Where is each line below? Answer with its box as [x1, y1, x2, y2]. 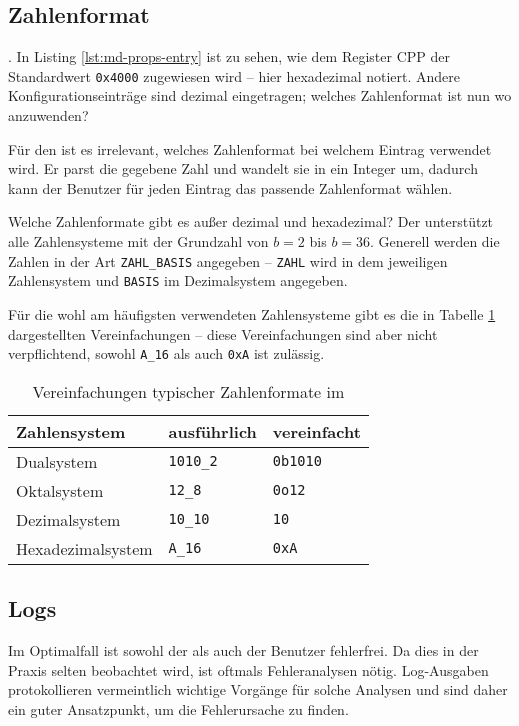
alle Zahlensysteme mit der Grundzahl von [8, 231, 269, 252]
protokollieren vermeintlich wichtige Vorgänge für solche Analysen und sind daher [8, 679, 508, 700]
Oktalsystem [16, 478, 104, 502]
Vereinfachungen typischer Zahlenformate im [32, 379, 345, 403]
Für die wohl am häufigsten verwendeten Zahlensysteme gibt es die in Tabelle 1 [8, 303, 496, 324]
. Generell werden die [370, 231, 500, 252]
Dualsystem [16, 449, 98, 473]
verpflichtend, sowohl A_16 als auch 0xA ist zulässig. [8, 343, 325, 364]
